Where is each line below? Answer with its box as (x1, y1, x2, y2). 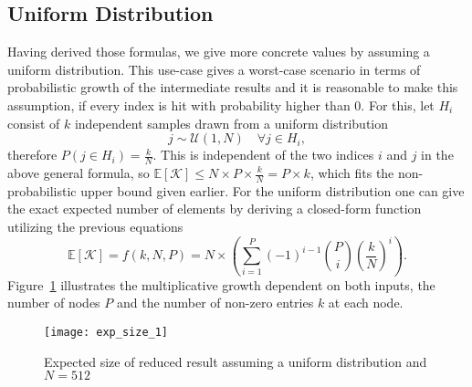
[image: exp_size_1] (44, 325, 169, 339)
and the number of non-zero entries (116, 293, 314, 312)
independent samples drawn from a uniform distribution (74, 113, 388, 132)
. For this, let (361, 95, 435, 114)
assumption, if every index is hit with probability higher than (7, 95, 351, 114)
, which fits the (309, 163, 394, 182)
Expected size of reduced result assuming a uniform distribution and (44, 351, 427, 371)
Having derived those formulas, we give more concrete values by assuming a (7, 42, 430, 61)
